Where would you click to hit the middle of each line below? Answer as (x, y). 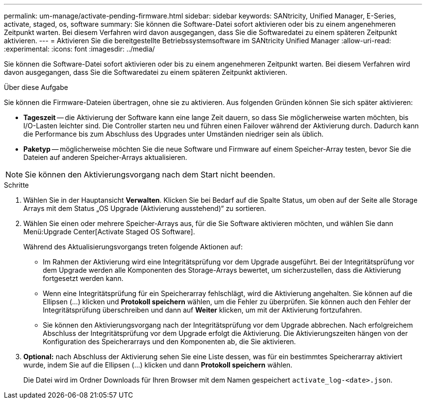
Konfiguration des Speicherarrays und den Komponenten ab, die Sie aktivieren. (169, 342)
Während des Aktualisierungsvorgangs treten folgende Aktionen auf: (133, 247)
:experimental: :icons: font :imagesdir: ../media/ (80, 49)
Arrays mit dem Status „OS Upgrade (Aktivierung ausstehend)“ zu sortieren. (145, 208)
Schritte (17, 185)
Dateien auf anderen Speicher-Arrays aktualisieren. (105, 157)
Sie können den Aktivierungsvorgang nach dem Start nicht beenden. (150, 175)
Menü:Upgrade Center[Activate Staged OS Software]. (109, 232)
